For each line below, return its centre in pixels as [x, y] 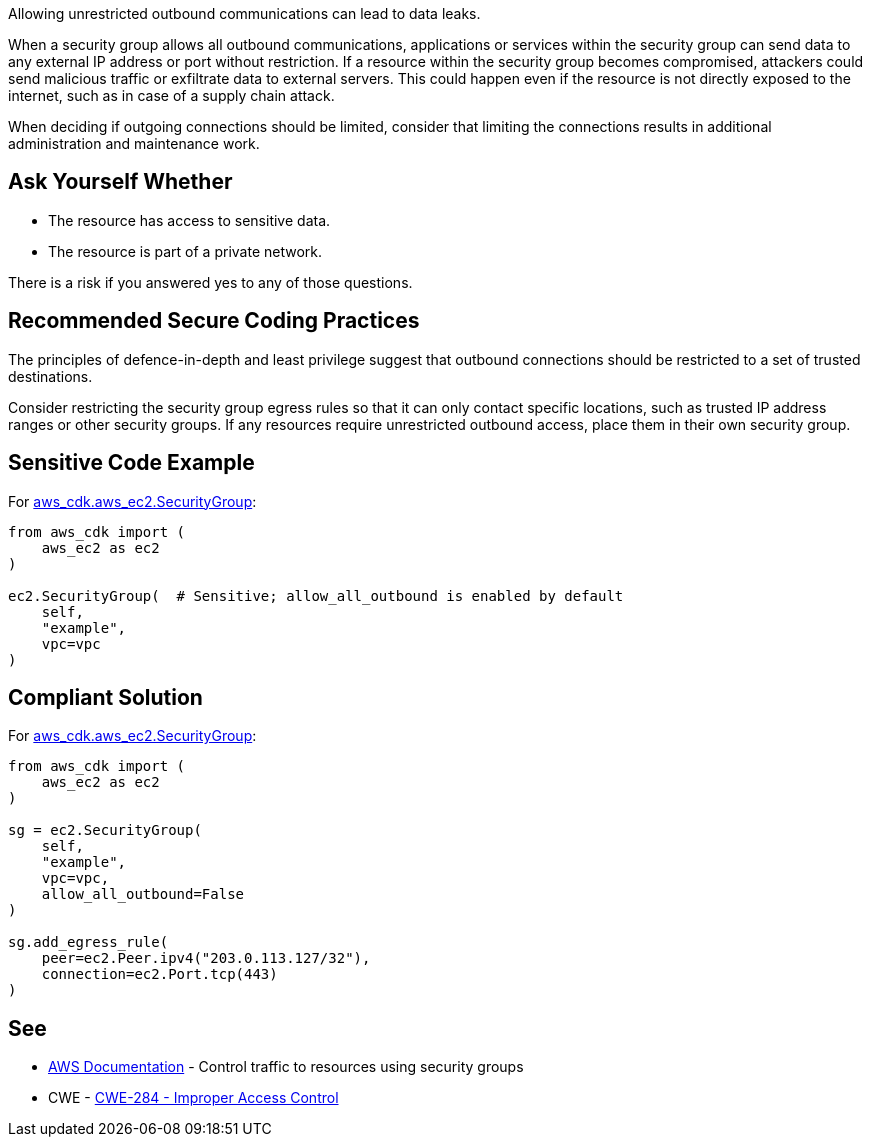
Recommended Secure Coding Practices [214, 321]
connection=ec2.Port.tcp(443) [159, 974]
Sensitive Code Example [131, 463]
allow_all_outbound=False [143, 894]
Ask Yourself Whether [120, 182]
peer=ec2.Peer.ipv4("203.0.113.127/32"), [206, 958]
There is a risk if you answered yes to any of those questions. [210, 282]
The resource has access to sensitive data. [189, 220]
